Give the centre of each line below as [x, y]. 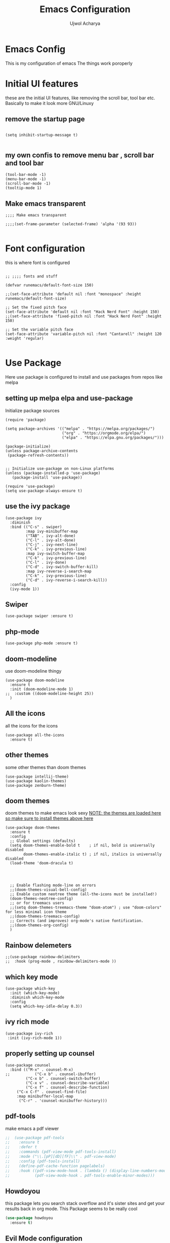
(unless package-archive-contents [42, 451]
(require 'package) [26, 420]
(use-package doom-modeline [35, 680]
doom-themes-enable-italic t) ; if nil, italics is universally [93, 854]
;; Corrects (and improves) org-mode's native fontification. [77, 921]
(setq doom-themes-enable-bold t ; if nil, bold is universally [82, 846]
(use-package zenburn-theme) [36, 785]
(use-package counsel [28, 1065]
